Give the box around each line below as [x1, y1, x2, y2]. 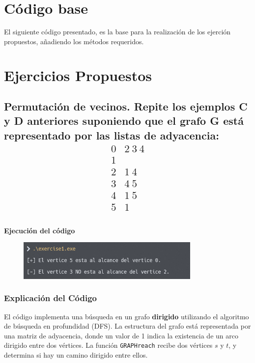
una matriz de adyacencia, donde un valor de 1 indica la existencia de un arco [4, 330, 238, 340]
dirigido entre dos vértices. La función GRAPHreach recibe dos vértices [4, 340, 213, 350]
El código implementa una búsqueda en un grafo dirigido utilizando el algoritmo [4, 311, 249, 321]
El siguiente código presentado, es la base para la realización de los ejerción [4, 27, 231, 37]
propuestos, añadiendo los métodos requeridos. [4, 36, 144, 46]
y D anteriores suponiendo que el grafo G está [4, 113, 244, 128]
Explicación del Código [4, 292, 97, 304]
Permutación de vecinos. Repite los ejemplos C [4, 99, 248, 114]
